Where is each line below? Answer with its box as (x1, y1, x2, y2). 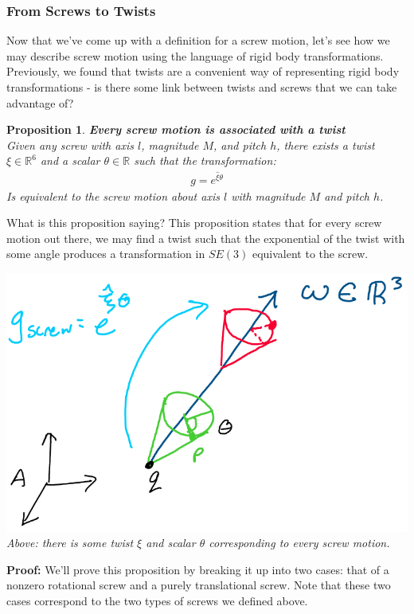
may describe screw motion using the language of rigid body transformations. (6, 47, 384, 64)
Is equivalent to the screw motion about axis (6, 187, 220, 204)
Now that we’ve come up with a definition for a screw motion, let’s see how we (6, 32, 390, 49)
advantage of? (6, 94, 74, 111)
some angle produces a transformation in (6, 245, 205, 262)
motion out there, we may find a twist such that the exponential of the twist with (6, 229, 405, 246)
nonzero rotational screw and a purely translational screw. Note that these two (6, 577, 391, 593)
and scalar (146, 534, 196, 551)
